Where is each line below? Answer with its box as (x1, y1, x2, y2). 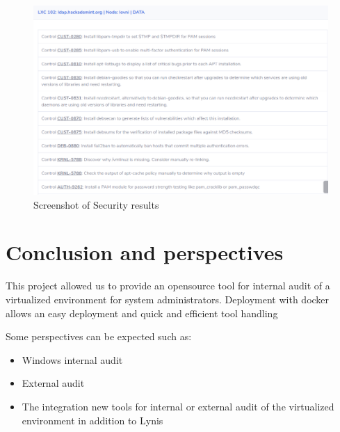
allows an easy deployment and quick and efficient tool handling (6, 305, 278, 320)
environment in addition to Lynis (22, 413, 163, 427)
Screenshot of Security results (33, 197, 159, 211)
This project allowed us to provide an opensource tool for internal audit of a (6, 278, 330, 293)
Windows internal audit (22, 352, 123, 367)
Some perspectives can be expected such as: (6, 329, 192, 344)
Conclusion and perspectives (6, 238, 284, 266)
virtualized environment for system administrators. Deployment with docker (6, 291, 330, 306)
